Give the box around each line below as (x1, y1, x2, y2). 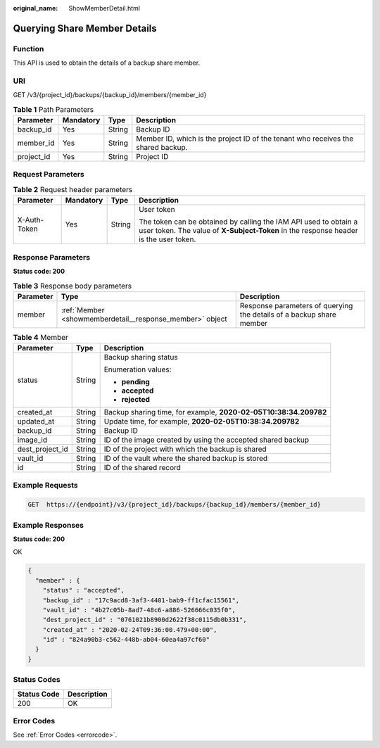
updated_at (17, 417, 55, 426)
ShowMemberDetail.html (68, 4, 141, 12)
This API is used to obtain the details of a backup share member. (13, 58, 201, 67)
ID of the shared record (103, 463, 181, 473)
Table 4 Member (13, 332, 68, 342)
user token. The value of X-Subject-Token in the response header (138, 226, 358, 236)
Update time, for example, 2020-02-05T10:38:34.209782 (103, 417, 300, 426)
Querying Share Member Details (13, 22, 158, 34)
